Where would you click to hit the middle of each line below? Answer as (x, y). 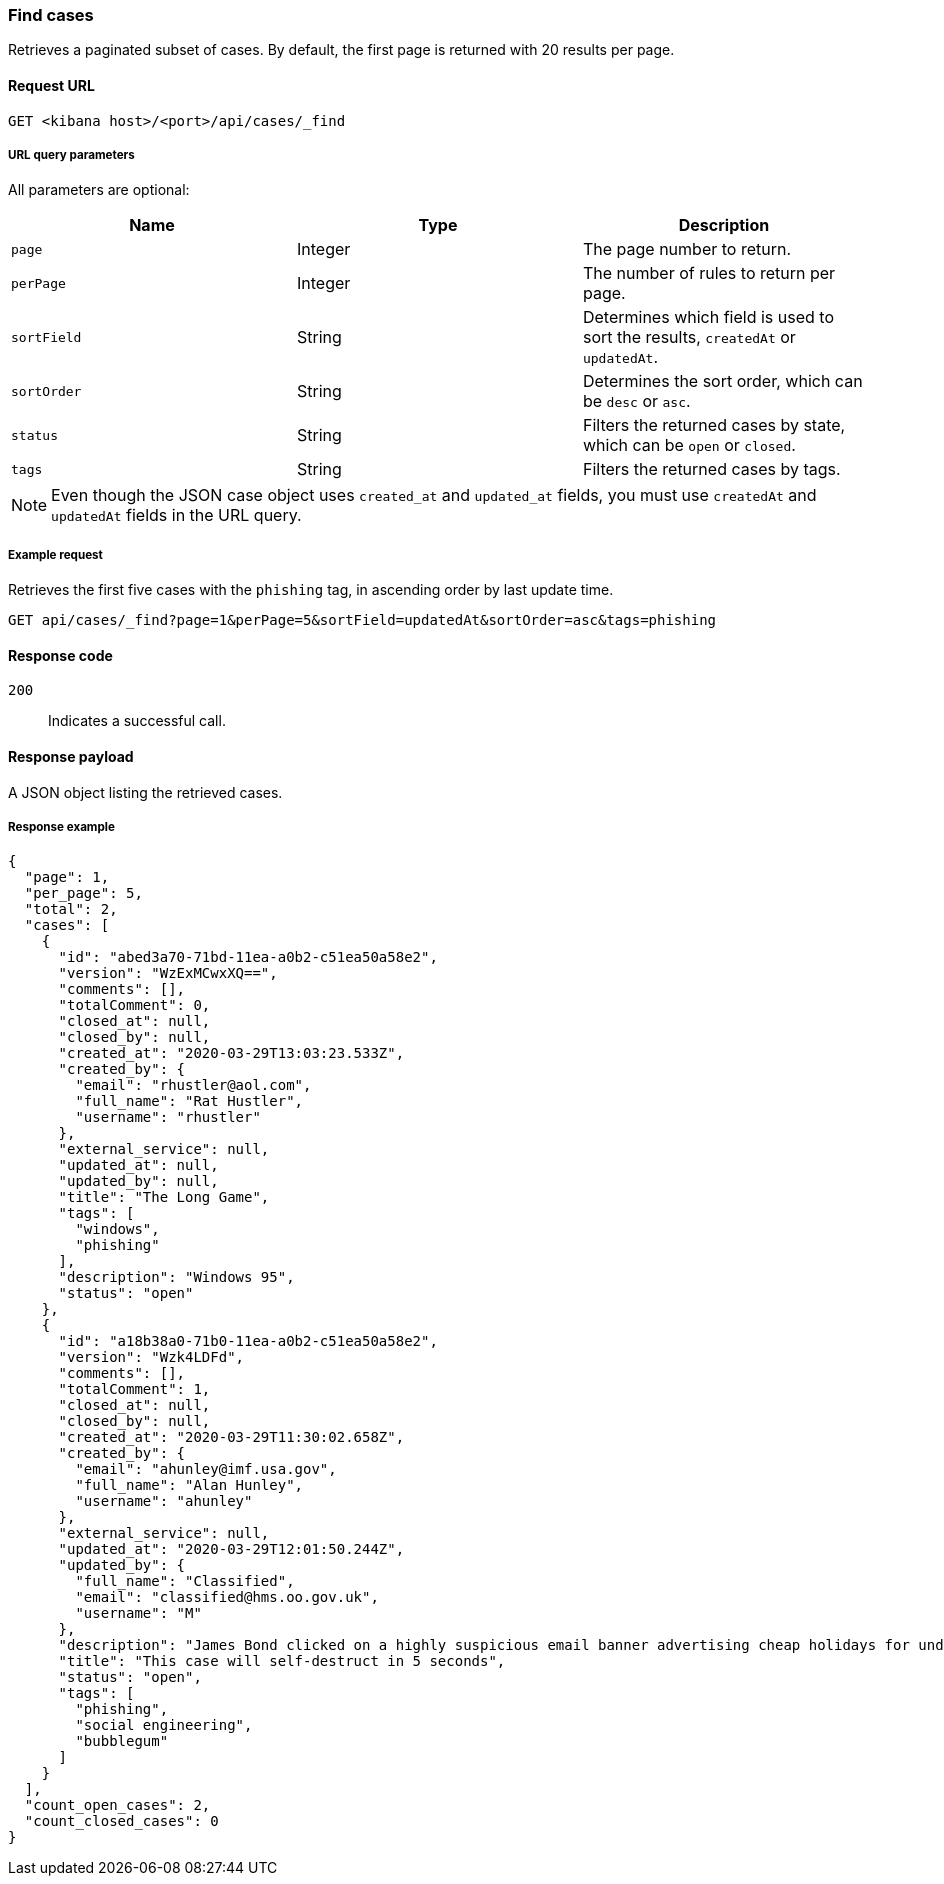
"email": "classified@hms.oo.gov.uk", (227, 1597)
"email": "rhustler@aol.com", (193, 1085)
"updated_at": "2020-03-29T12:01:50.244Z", (231, 1549)
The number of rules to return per (709, 273)
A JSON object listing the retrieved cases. (145, 792)
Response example (61, 826)
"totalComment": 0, (134, 1005)
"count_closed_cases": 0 (121, 1821)
